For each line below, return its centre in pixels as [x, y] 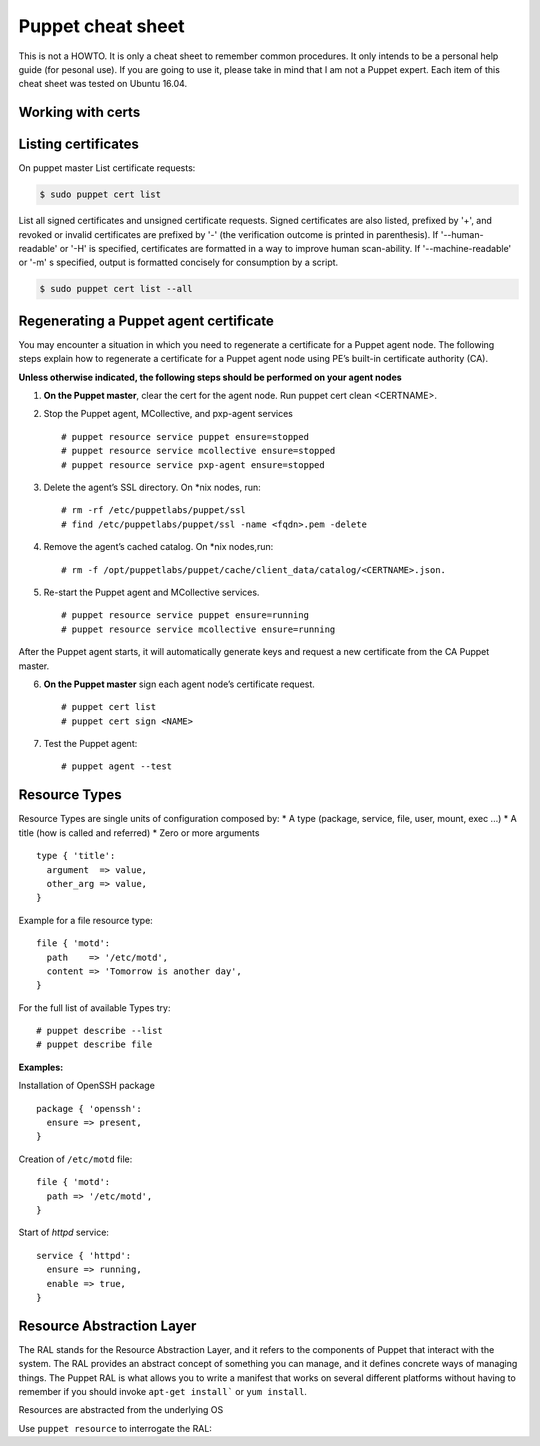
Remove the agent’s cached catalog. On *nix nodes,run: [158, 547]
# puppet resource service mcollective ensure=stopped [198, 451]
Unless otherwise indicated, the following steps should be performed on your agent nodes [210, 377]
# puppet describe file [94, 1044]
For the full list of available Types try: [94, 1007]
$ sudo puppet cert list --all [116, 289]
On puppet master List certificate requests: [107, 168]
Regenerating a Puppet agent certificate [146, 320]
